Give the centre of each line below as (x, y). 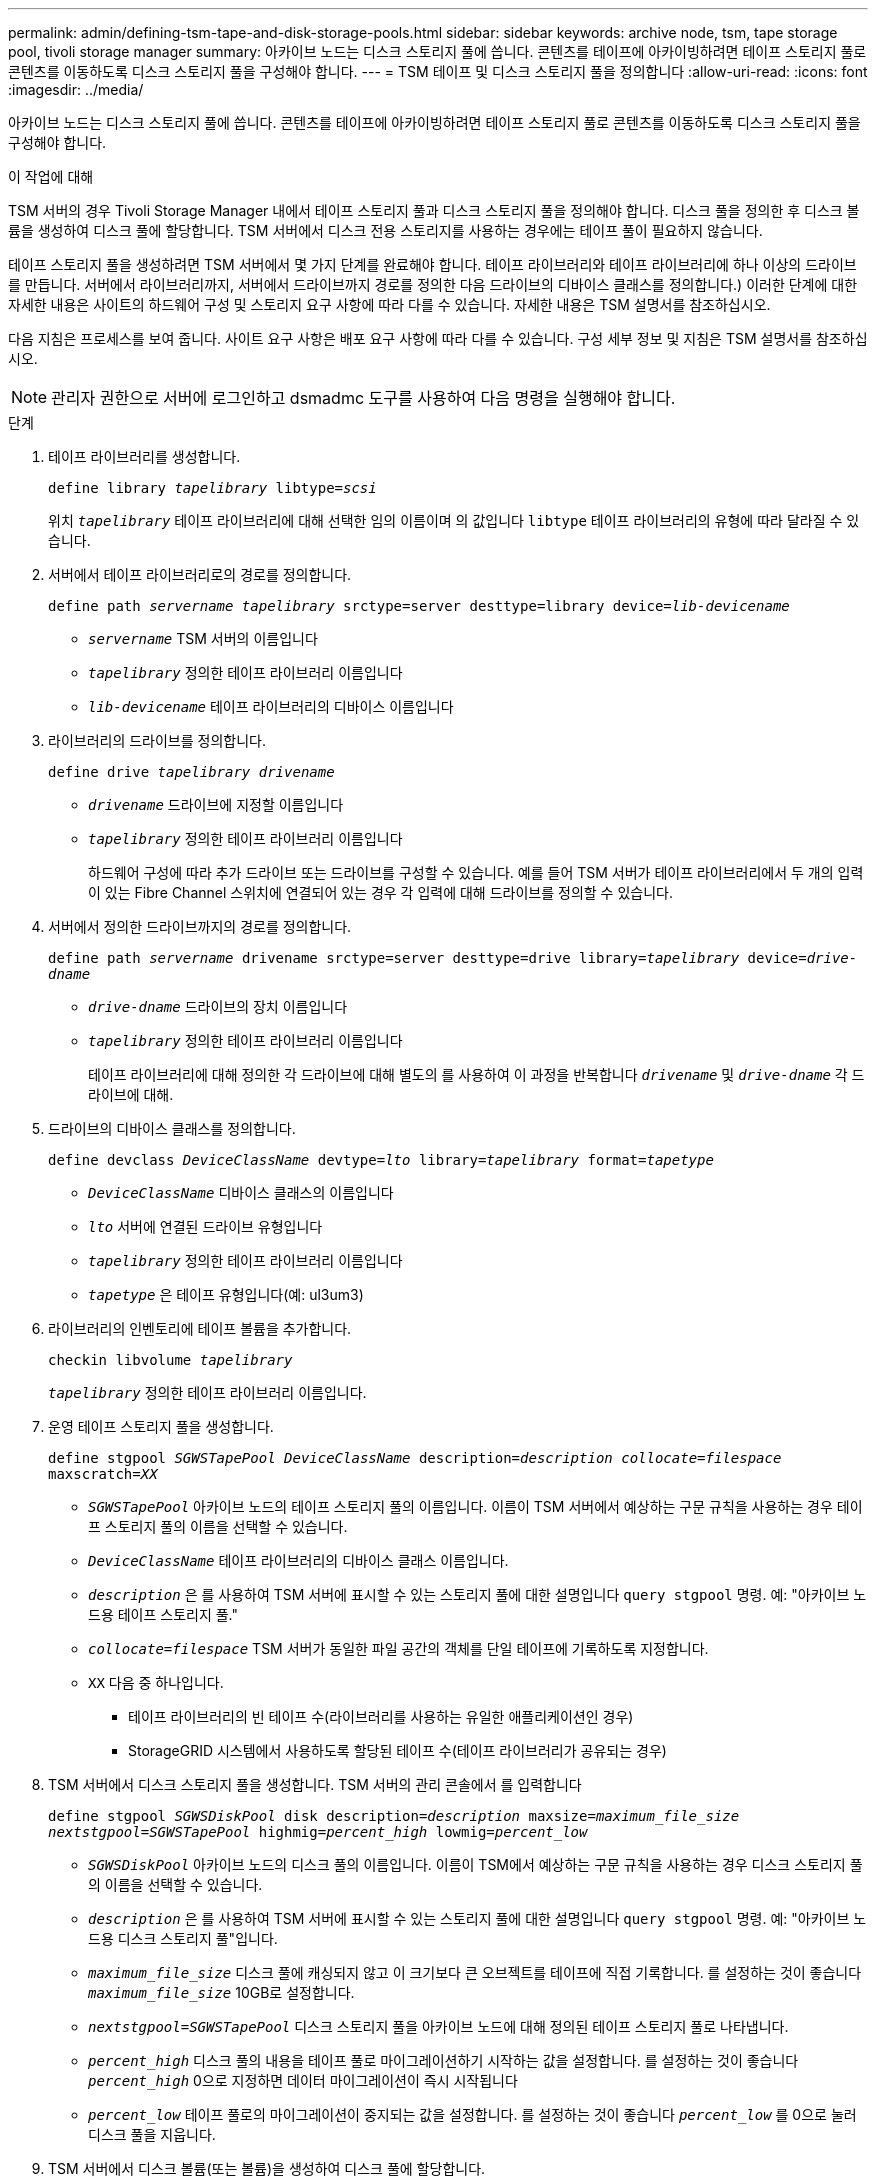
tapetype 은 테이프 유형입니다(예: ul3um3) (226, 1294)
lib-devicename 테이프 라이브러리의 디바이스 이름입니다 (271, 706)
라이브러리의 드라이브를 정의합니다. (157, 740)
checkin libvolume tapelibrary (170, 1360)
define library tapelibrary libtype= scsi (212, 488)
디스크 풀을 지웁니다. (152, 2134)
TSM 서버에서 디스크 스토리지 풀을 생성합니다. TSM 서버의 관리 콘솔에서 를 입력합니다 (315, 1784)
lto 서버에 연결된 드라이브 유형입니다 (205, 1226)
